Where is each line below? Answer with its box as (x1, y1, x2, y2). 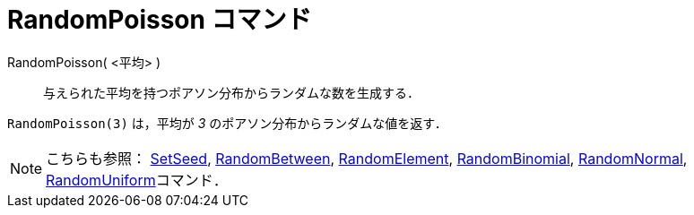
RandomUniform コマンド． (46, 170, 228, 189)
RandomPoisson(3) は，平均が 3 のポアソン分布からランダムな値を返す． (7, 115, 447, 131)
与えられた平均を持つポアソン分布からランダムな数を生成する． (43, 84, 420, 100)
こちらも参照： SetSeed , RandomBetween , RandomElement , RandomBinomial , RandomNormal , (46, 149, 688, 168)
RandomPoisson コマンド (7, 4, 312, 35)
